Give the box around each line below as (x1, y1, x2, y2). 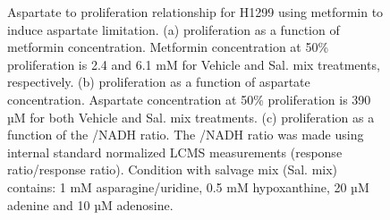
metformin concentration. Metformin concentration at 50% (7, 38, 329, 56)
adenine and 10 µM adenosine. (7, 195, 174, 214)
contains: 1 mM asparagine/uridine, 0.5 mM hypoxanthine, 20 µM (7, 177, 369, 196)
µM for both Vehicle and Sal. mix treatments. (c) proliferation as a (7, 107, 375, 126)
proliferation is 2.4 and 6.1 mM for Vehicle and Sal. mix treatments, (7, 55, 380, 73)
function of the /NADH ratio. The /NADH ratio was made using (7, 125, 364, 144)
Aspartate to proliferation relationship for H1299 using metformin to (7, 3, 384, 21)
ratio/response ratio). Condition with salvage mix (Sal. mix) (7, 160, 338, 179)
